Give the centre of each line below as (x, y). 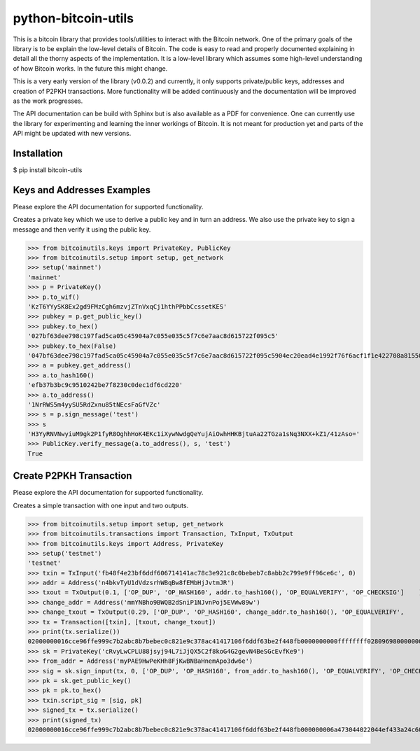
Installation (38, 153)
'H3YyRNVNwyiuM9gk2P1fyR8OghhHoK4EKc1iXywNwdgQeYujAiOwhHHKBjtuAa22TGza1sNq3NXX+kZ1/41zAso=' (194, 434)
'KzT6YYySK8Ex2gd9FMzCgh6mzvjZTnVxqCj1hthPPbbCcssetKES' (127, 307)
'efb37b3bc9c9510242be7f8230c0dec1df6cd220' (105, 385)
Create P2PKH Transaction (72, 476)
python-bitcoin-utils (73, 18)
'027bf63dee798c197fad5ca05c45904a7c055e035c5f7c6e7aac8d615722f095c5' (153, 336)
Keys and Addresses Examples (82, 190)
